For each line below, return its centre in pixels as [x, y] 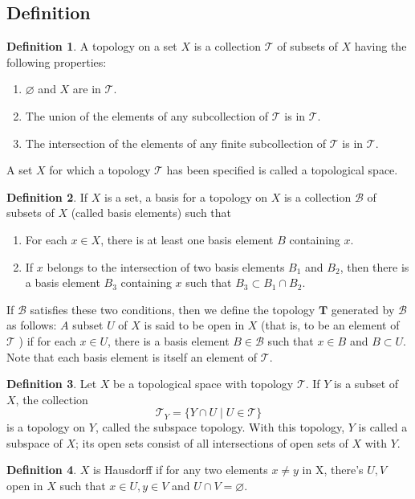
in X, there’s [333, 470]
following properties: [57, 61]
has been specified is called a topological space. [282, 170]
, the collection [52, 399]
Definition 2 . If [47, 196]
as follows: [32, 325]
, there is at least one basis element [187, 239]
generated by [363, 309]
